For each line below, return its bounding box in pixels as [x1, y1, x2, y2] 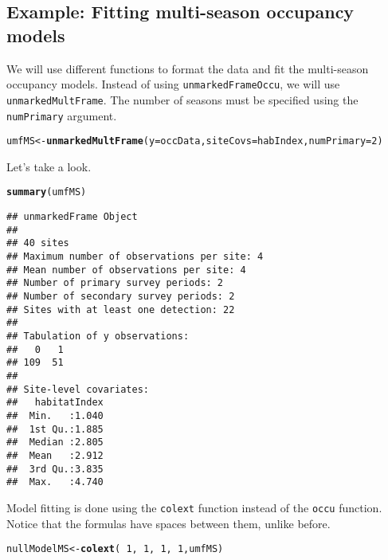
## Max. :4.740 [6, 476, 104, 488]
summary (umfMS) [6, 186, 87, 198]
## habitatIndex [6, 397, 104, 409]
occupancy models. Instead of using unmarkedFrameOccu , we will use [6, 76, 340, 92]
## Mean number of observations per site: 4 [6, 264, 246, 276]
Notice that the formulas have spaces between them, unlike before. [6, 515, 331, 531]
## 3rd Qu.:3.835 [6, 463, 104, 475]
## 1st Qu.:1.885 [6, 423, 104, 435]
